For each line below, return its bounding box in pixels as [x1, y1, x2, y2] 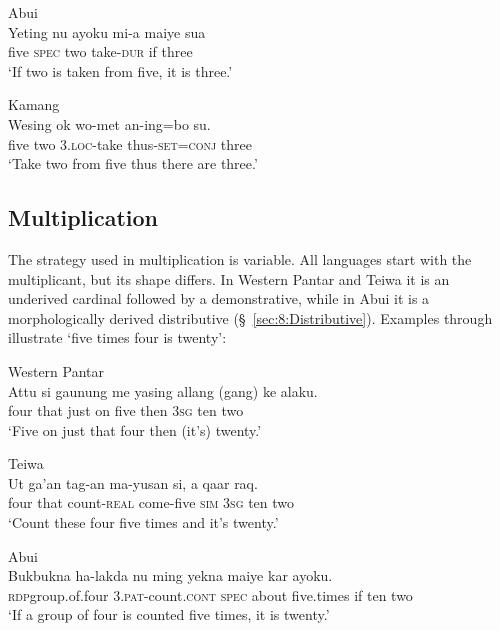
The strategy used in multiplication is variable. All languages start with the [8, 248, 472, 269]
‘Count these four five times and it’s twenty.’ [8, 512, 279, 533]
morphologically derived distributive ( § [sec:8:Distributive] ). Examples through [8, 307, 493, 328]
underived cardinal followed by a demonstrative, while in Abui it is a [8, 288, 430, 309]
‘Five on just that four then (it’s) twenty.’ [8, 419, 262, 440]
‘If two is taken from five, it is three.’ [8, 60, 233, 81]
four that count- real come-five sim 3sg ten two [8, 492, 295, 513]
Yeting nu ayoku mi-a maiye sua [8, 21, 206, 42]
